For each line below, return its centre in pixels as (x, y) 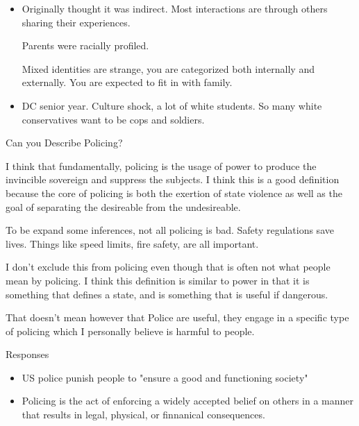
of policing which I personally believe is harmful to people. (130, 331)
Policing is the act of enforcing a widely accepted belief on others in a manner (188, 401)
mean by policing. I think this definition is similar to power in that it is (158, 280)
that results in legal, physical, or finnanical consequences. (143, 415)
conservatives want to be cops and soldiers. (113, 119)
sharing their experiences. (76, 22)
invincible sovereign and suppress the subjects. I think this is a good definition (173, 179)
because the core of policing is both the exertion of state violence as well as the (174, 193)
